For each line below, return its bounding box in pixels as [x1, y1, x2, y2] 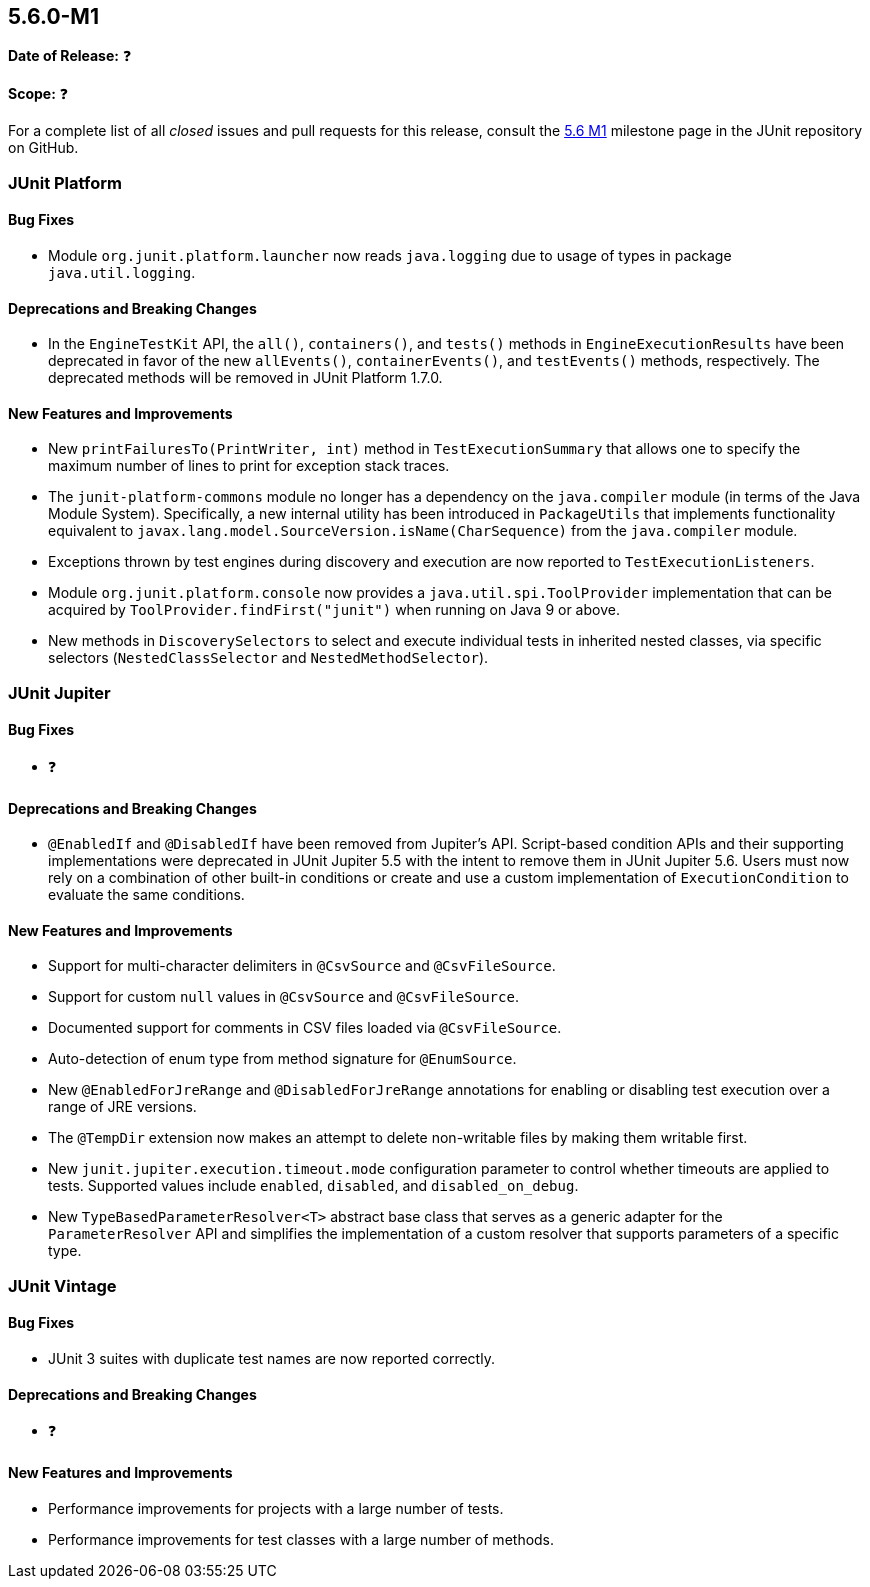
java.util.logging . [48, 264, 196, 282]
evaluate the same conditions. [48, 886, 245, 904]
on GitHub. [8, 139, 79, 157]
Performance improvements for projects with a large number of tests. [48, 1499, 504, 1517]
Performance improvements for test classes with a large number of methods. [48, 1530, 555, 1548]
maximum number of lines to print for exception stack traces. [48, 457, 450, 475]
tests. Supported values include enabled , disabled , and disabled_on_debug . [48, 1177, 579, 1195]
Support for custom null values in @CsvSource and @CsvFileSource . [48, 988, 519, 1006]
